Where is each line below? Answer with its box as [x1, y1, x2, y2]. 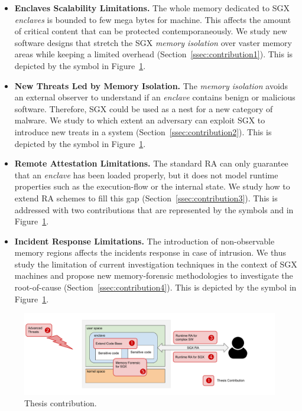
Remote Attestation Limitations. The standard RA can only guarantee [14, 157, 288, 169]
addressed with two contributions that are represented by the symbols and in [14, 203, 294, 216]
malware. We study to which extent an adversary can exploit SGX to [14, 114, 265, 126]
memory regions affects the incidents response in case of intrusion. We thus [14, 246, 287, 259]
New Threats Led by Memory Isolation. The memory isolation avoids [14, 79, 288, 92]
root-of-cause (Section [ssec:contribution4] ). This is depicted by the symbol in [14, 281, 297, 293]
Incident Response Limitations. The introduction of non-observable [14, 234, 275, 247]
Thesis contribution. [24, 397, 97, 409]
